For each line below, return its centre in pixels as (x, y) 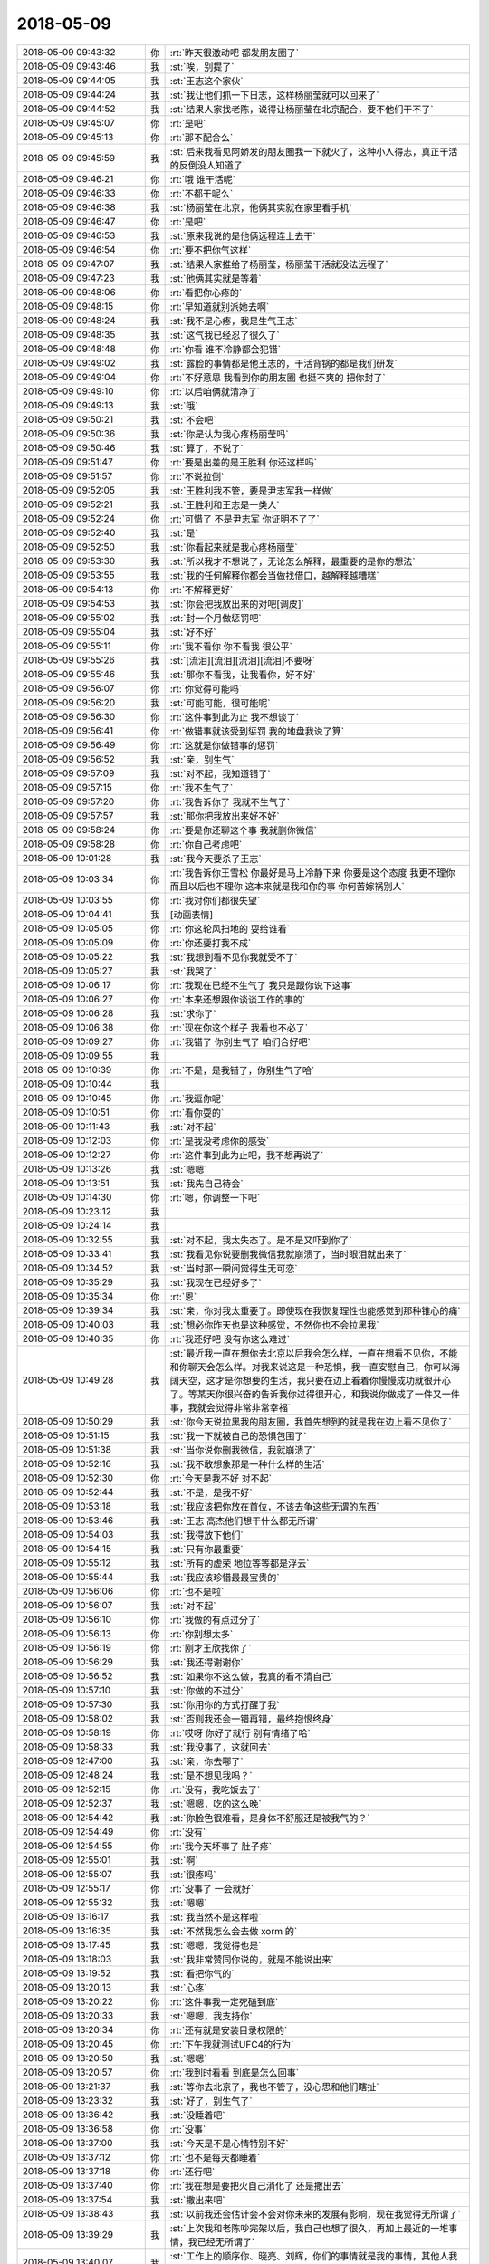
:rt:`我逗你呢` (197, 1098)
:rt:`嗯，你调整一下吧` (215, 1197)
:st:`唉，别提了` (202, 66)
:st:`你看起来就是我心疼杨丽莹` (234, 547)
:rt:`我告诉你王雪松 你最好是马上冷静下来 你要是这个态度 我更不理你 (312, 872)
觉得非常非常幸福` (253, 1407)
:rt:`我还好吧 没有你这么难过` (230, 1338)
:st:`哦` (184, 406)
